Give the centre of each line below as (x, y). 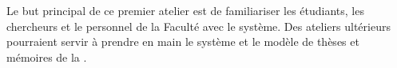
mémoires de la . (47, 57)
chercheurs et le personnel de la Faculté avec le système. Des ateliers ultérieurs (198, 26)
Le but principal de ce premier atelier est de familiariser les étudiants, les (185, 10)
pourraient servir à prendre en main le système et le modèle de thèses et (183, 42)
